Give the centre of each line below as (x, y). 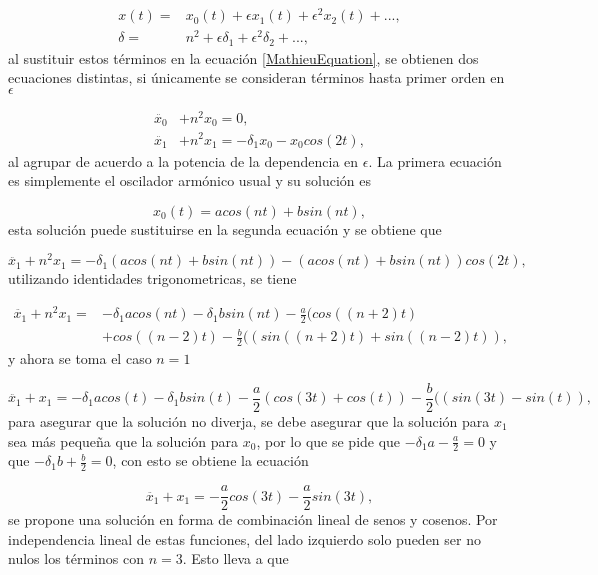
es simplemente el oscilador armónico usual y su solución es (190, 180)
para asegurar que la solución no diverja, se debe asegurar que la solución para (249, 420)
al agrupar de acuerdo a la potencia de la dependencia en (183, 160)
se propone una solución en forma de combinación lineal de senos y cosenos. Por (253, 519)
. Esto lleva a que (235, 558)
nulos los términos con (76, 558)
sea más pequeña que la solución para (123, 440)
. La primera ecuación (435, 160)
